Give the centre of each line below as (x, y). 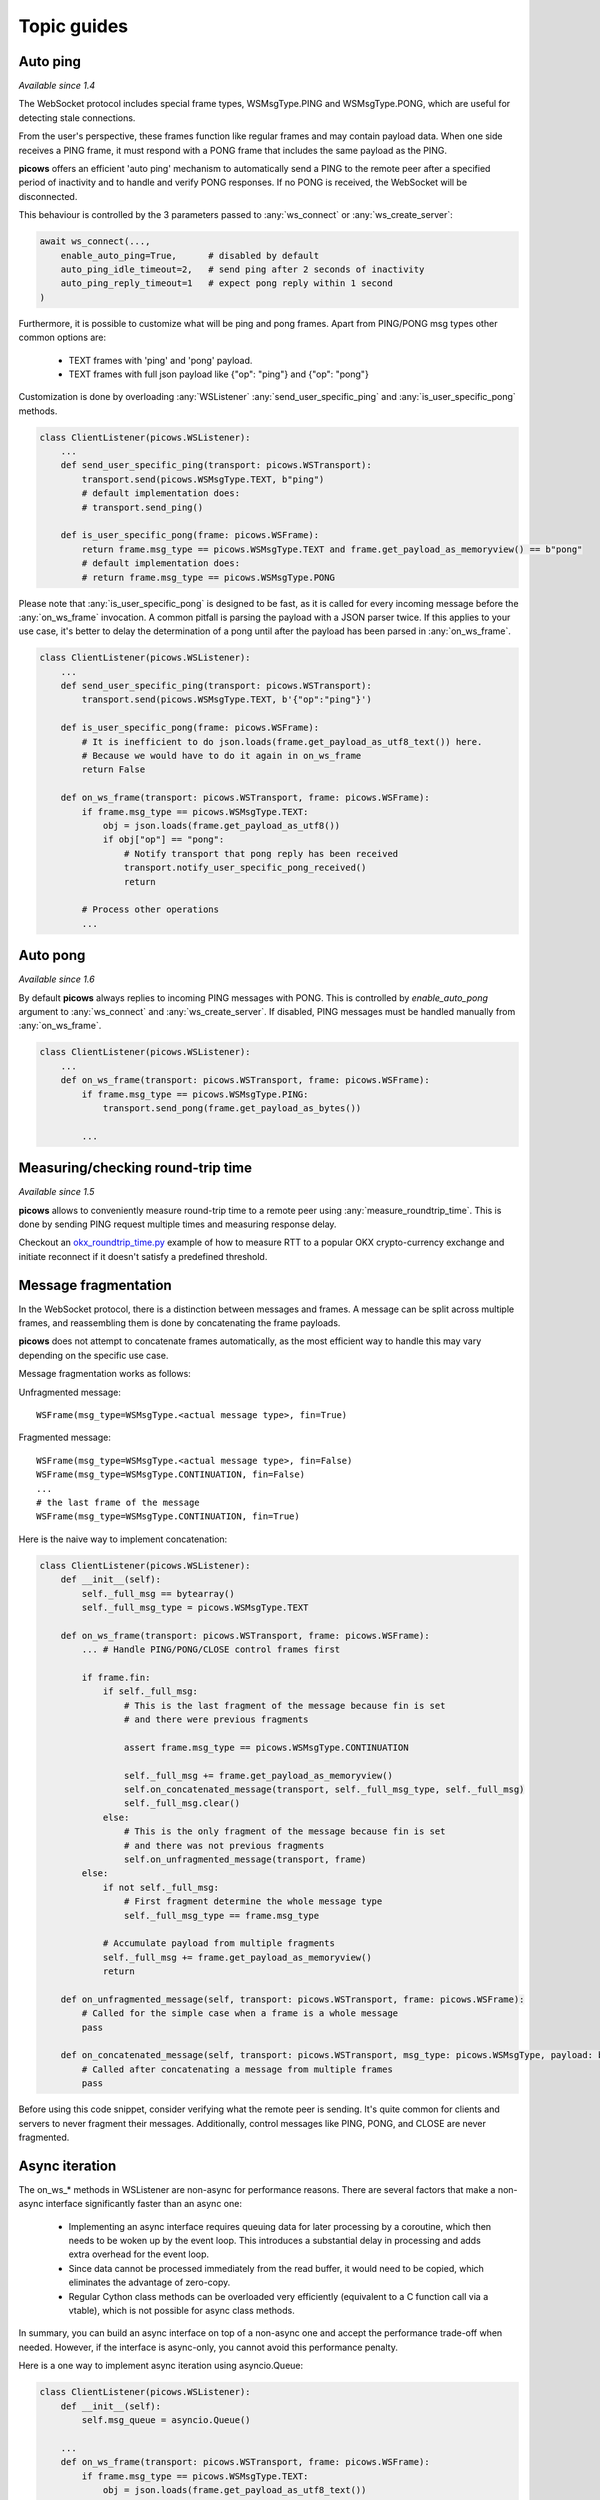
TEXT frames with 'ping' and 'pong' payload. (160, 360)
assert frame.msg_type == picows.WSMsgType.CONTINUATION (266, 1747)
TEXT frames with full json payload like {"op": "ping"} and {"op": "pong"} (218, 374)
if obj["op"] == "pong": (163, 839)
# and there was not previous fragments (224, 1845)
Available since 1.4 (57, 86)
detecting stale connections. (77, 117)
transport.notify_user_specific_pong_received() (245, 868)
